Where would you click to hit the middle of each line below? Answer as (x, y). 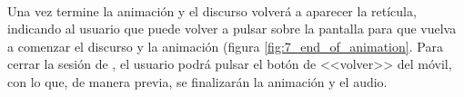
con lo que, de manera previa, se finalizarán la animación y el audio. (197, 81)
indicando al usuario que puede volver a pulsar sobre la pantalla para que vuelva (232, 29)
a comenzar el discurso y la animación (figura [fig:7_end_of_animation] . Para (225, 46)
